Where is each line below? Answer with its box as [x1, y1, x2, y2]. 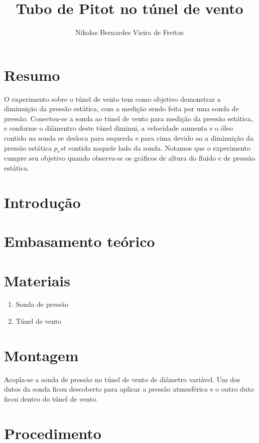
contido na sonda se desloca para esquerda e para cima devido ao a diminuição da [4, 133, 254, 143]
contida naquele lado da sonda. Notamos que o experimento [68, 142, 251, 153]
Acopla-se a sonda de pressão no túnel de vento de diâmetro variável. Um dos [4, 374, 241, 384]
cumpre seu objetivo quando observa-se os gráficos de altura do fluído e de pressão [4, 153, 255, 163]
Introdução [4, 192, 81, 212]
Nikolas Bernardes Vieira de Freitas [75, 27, 184, 37]
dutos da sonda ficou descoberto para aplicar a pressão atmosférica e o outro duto [4, 384, 254, 394]
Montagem [4, 345, 79, 365]
